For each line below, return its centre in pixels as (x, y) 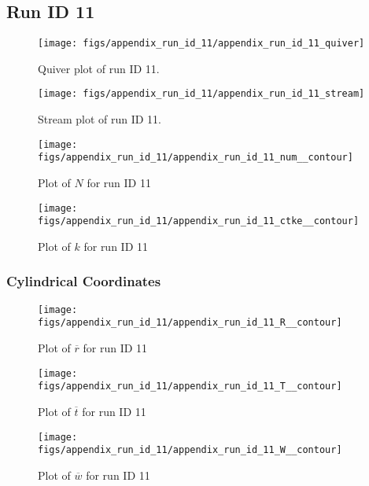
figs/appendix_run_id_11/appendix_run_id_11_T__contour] (190, 387)
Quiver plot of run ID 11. (99, 68)
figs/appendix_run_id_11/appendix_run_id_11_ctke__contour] (199, 221)
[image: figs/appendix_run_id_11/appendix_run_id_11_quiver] (201, 44)
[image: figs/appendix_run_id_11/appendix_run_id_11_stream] (201, 94)
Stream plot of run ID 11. (100, 119)
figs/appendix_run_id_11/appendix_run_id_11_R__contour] (190, 323)
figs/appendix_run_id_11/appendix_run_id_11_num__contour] (196, 158)
